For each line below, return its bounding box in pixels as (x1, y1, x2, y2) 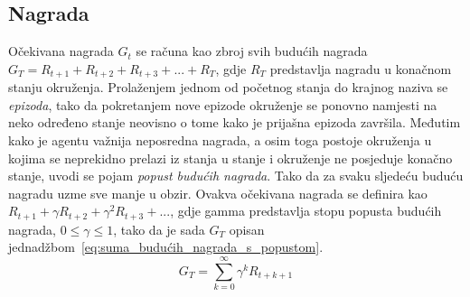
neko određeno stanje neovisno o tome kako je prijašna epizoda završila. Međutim (8, 113, 461, 132)
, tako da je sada (113, 219, 205, 238)
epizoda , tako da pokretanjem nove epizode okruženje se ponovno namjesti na (8, 95, 437, 114)
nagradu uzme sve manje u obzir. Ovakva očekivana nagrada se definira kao (8, 183, 428, 202)
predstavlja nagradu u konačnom (269, 59, 452, 78)
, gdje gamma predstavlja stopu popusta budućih (170, 201, 442, 220)
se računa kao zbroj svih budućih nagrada (136, 42, 368, 60)
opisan (229, 219, 265, 238)
